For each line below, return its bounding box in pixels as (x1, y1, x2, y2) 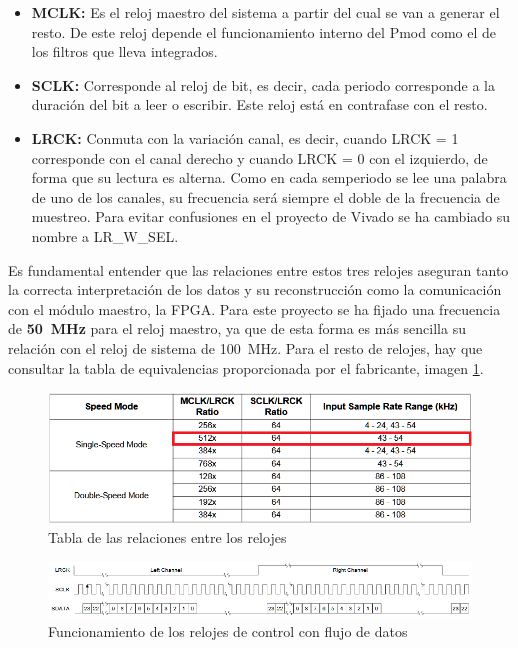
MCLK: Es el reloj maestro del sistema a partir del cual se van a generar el (31, 2, 500, 22)
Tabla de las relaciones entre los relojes (48, 527, 287, 548)
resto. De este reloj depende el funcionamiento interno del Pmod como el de (31, 21, 496, 42)
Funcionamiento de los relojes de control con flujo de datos (48, 620, 408, 641)
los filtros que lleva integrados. (31, 41, 218, 62)
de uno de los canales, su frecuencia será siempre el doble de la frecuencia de (31, 186, 500, 207)
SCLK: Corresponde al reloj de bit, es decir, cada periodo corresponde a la (31, 74, 495, 95)
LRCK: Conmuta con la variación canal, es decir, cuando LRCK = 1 (31, 127, 459, 148)
